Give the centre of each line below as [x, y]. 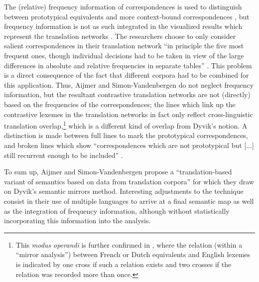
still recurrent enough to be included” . [64, 155]
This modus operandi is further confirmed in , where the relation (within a [129, 244]
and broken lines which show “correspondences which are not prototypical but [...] [129, 145]
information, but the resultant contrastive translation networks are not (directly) [127, 94]
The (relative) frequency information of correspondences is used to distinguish [123, 6]
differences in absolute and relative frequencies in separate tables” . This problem [128, 65]
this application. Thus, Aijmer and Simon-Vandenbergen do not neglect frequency [129, 84]
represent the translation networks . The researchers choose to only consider [120, 36]
